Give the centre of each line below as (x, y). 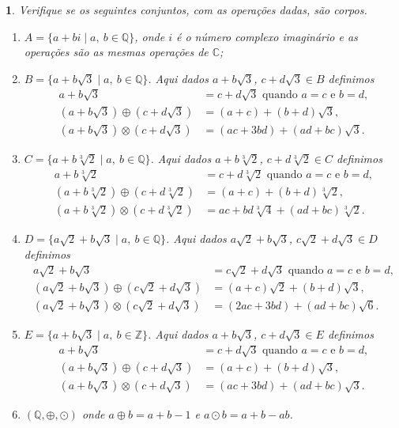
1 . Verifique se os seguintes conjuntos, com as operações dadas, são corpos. (186, 9)
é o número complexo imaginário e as (267, 36)
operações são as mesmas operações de (116, 52)
